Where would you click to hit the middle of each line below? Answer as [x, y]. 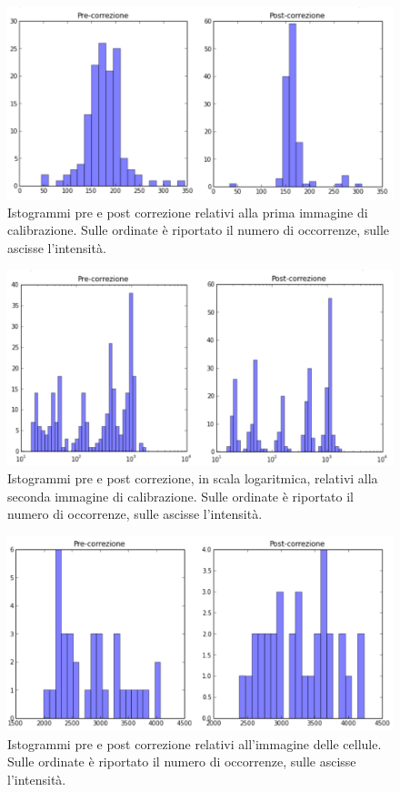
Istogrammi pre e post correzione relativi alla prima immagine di [188, 212]
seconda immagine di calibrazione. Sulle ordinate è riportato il [180, 496]
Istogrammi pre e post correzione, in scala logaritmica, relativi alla [193, 478]
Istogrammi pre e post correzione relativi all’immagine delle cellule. [195, 743]
